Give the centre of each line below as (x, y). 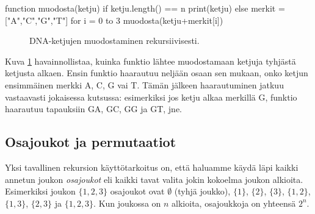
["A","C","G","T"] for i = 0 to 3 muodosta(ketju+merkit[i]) (114, 20)
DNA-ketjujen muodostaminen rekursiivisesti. (114, 41)
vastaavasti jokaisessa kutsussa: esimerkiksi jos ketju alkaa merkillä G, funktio (151, 97)
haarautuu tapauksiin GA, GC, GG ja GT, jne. (93, 109)
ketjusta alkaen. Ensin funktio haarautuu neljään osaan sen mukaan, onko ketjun (157, 73)
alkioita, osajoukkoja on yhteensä (234, 203)
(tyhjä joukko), (202, 191)
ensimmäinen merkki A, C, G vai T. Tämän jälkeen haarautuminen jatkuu (144, 84)
